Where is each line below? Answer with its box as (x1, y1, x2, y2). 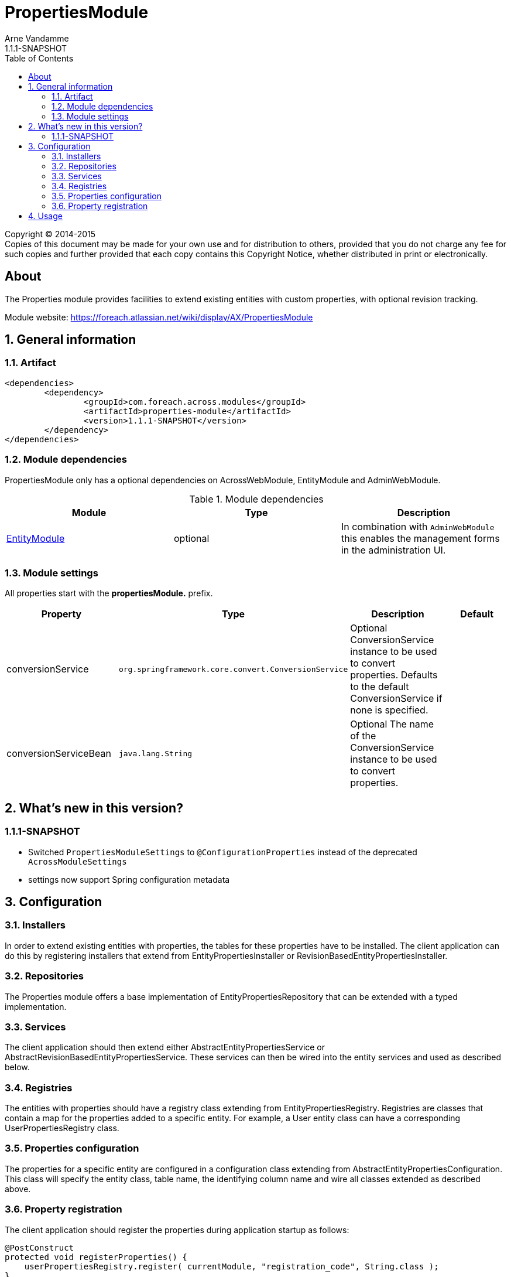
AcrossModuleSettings (28, 856, 127, 866)
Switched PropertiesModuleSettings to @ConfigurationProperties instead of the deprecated (28, 846, 417, 857)
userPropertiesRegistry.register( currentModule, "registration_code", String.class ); (24, 1261, 439, 1271)
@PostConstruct (5, 1242, 74, 1252)
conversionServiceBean (6, 747, 111, 760)
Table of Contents (5, 53, 74, 63)
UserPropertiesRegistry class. (5, 1123, 119, 1133)
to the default (350, 681, 409, 693)
